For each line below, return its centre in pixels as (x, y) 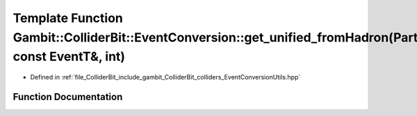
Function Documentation (68, 97)
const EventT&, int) (69, 57)
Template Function (68, 18)
